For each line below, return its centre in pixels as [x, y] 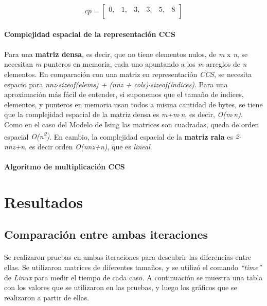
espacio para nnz [30, 84]
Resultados [44, 202]
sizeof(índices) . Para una [189, 84]
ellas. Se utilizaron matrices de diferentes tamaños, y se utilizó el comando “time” [133, 267]
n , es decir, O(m [206, 114]
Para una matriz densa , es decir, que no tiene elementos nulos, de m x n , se [126, 54]
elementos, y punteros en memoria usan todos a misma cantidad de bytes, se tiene [133, 104]
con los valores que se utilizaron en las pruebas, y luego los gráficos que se [121, 287]
